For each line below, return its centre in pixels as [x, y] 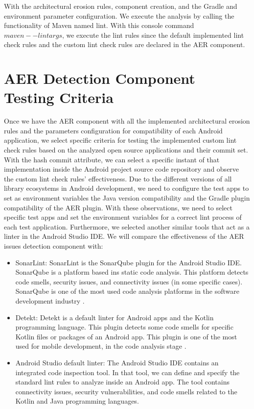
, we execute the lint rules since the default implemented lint [153, 35]
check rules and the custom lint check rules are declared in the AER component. [125, 44]
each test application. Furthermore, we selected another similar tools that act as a [127, 226]
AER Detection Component [100, 78]
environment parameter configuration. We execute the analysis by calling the [119, 15]
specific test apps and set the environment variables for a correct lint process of [123, 217]
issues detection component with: [54, 246]
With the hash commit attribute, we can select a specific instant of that [112, 159]
